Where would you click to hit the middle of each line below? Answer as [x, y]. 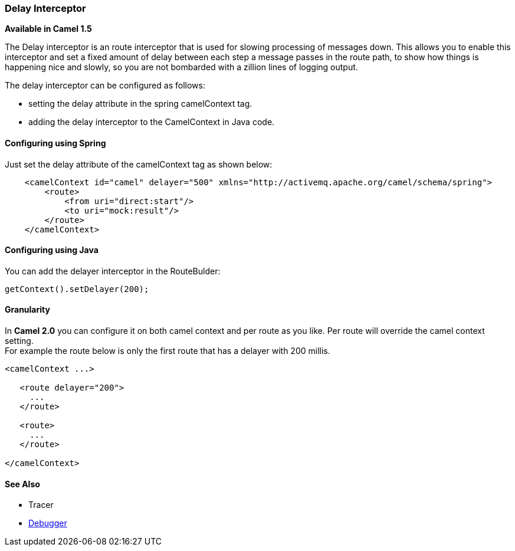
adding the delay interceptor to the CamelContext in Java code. [152, 122]
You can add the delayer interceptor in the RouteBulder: [113, 271]
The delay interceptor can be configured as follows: [105, 86]
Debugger [48, 523]
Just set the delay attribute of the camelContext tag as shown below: [139, 164]
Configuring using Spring [55, 143]
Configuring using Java [52, 250]
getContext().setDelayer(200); [77, 289]
